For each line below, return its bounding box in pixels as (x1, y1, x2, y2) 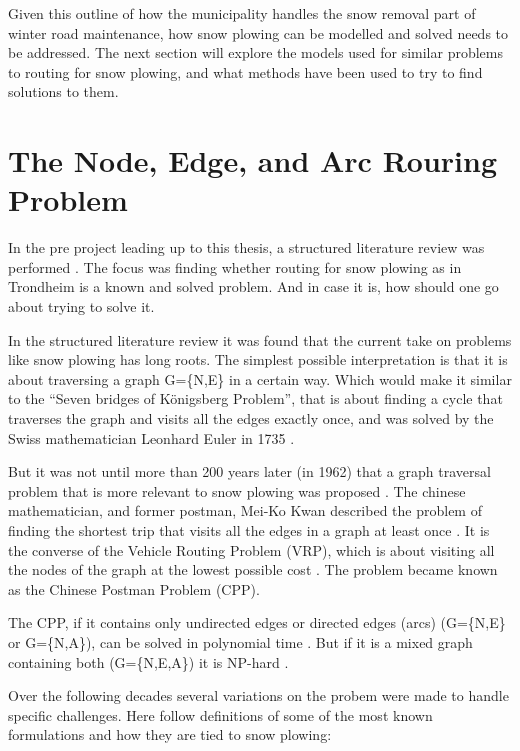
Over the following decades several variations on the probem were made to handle (8, 685, 509, 706)
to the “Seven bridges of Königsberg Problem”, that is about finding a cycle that (8, 388, 503, 409)
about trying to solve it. (8, 296, 155, 317)
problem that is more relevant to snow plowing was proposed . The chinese (8, 480, 466, 501)
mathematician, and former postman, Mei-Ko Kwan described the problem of (8, 500, 482, 521)
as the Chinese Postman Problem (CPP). (8, 578, 260, 599)
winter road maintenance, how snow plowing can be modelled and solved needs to (8, 22, 509, 43)
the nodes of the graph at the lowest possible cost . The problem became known (8, 559, 498, 580)
